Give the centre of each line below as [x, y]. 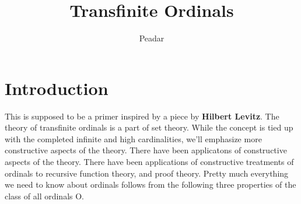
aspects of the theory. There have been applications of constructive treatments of [149, 162]
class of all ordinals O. [44, 196]
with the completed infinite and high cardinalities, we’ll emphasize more [133, 138]
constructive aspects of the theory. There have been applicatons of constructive [146, 150]
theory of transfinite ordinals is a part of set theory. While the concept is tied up [149, 127]
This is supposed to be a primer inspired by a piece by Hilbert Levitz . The [142, 116]
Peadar [152, 38]
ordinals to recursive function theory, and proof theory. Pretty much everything [147, 173]
